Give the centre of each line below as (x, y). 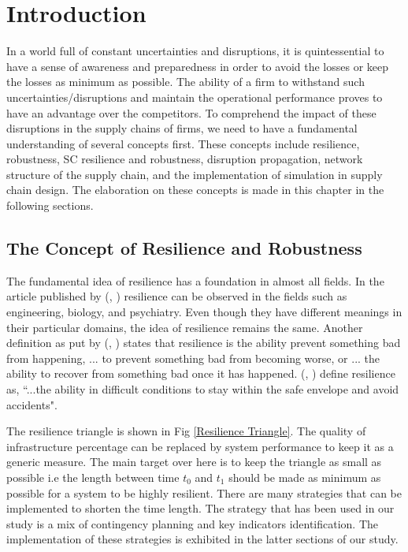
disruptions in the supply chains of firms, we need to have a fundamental (182, 128)
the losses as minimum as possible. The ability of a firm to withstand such (185, 82)
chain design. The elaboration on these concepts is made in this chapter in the (195, 190)
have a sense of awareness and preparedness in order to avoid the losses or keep (198, 66)
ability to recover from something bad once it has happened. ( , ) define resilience (201, 373)
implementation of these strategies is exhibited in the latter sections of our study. (202, 539)
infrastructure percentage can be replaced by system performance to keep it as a (200, 446)
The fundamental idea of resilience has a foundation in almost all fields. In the (195, 280)
